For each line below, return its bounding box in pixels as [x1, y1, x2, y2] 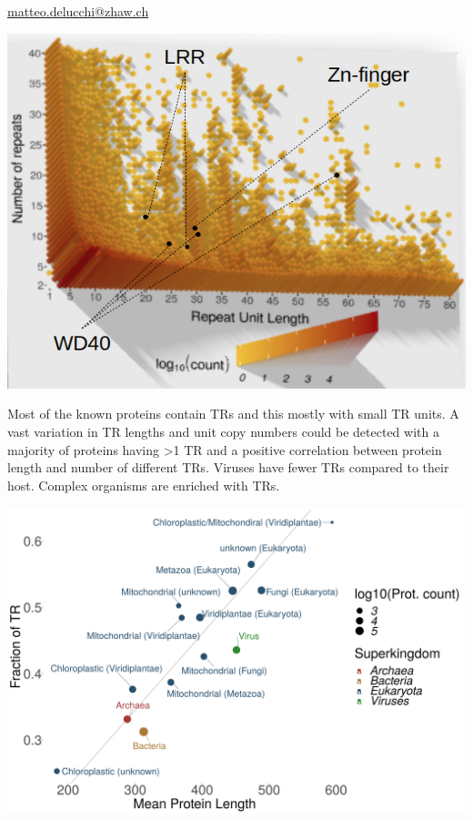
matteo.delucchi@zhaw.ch [7, 2, 149, 20]
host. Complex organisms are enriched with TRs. [7, 475, 280, 494]
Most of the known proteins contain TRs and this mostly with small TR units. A [7, 404, 459, 423]
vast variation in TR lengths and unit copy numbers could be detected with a [7, 422, 439, 441]
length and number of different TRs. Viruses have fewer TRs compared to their [7, 458, 449, 477]
